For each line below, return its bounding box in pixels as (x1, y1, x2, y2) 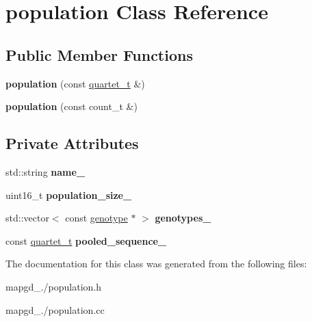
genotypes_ (155, 211, 211, 225)
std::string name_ (5, 164, 86, 178)
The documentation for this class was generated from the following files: (5, 256, 307, 271)
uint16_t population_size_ (5, 187, 132, 202)
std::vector (5, 211, 49, 225)
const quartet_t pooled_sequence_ (5, 233, 167, 247)
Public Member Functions (5, 44, 193, 65)
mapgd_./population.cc (5, 302, 105, 317)
